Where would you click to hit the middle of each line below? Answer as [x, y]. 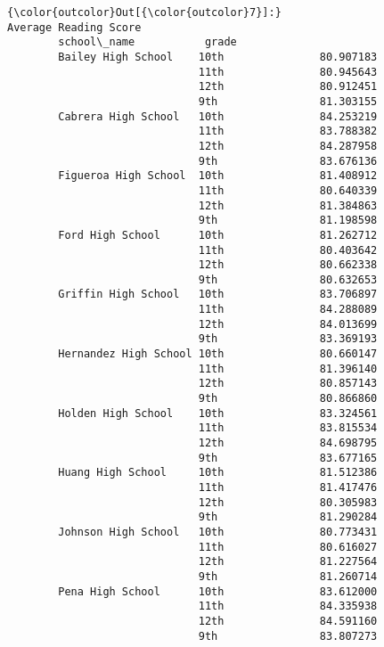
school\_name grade [147, 42]
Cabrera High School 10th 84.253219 [218, 116]
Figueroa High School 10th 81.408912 [218, 176]
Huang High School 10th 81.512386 [218, 473]
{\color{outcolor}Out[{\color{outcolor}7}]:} [144, 12]
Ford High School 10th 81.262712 [218, 235]
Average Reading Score [74, 27]
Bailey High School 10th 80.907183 [218, 57]
